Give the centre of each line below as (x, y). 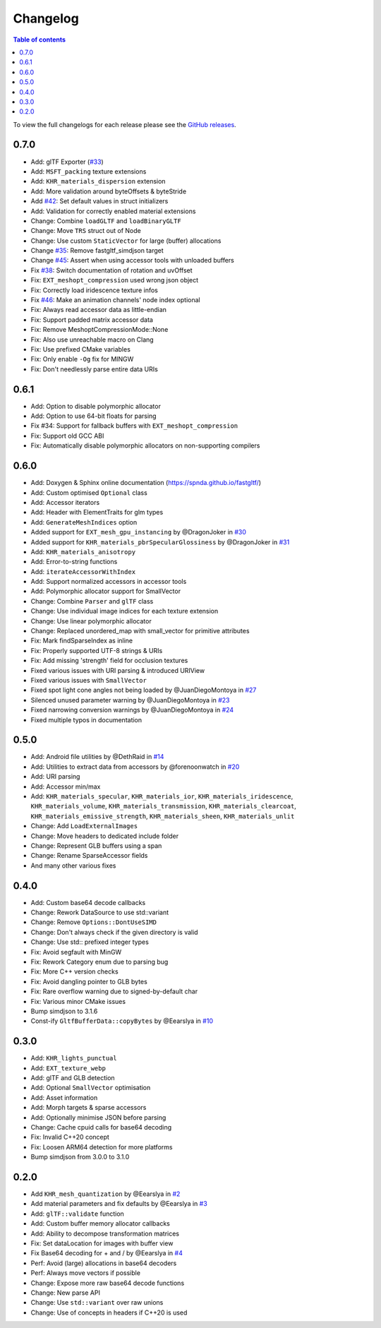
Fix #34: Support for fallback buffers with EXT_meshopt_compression (134, 426)
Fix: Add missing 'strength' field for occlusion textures (109, 661)
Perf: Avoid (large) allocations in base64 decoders (104, 1263)
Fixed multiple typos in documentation (86, 719)
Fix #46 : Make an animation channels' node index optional (115, 300)
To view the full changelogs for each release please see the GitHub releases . (125, 124)
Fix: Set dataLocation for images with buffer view (102, 1243)
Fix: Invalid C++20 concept (70, 1137)
